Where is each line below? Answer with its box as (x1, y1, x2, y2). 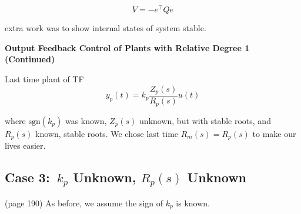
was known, (65, 114, 107, 126)
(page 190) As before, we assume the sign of (5, 196, 163, 209)
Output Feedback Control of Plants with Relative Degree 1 (5, 41, 250, 53)
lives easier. (5, 139, 46, 151)
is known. (176, 196, 210, 209)
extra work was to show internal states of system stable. (5, 22, 206, 34)
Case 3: (5, 168, 50, 186)
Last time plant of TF (5, 73, 84, 85)
